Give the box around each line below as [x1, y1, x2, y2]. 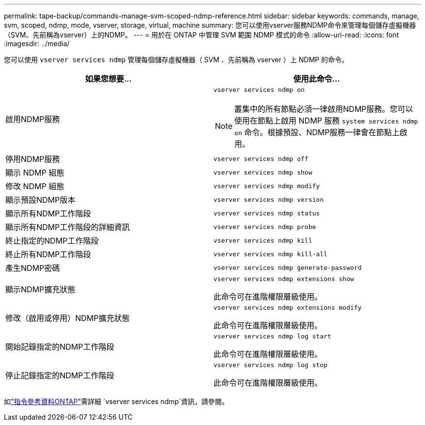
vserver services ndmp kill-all [213, 250, 327, 258]
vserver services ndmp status [213, 209, 320, 217]
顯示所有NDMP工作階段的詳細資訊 [5, 222, 130, 232]
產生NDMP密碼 [5, 263, 60, 273]
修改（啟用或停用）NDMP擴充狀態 [5, 313, 130, 323]
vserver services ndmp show [213, 168, 312, 176]
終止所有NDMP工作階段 [5, 249, 91, 259]
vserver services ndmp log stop [213, 361, 327, 369]
